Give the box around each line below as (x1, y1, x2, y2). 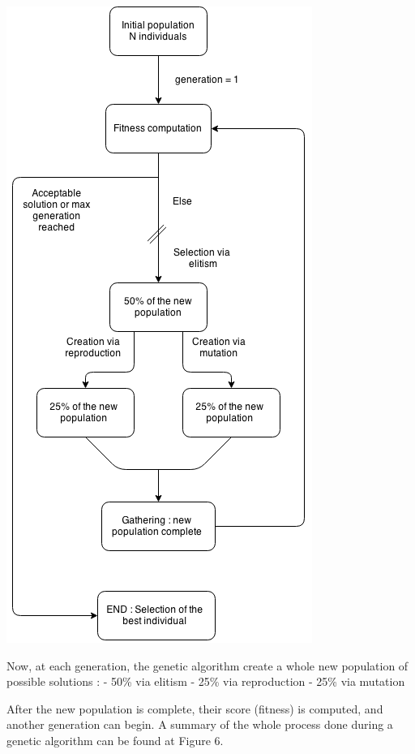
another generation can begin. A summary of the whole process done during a (6, 716, 393, 733)
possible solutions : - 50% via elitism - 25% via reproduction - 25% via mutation (6, 673, 405, 690)
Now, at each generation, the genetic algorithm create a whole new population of (6, 657, 409, 674)
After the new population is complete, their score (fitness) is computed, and (6, 700, 383, 717)
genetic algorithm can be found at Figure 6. (6, 731, 224, 748)
